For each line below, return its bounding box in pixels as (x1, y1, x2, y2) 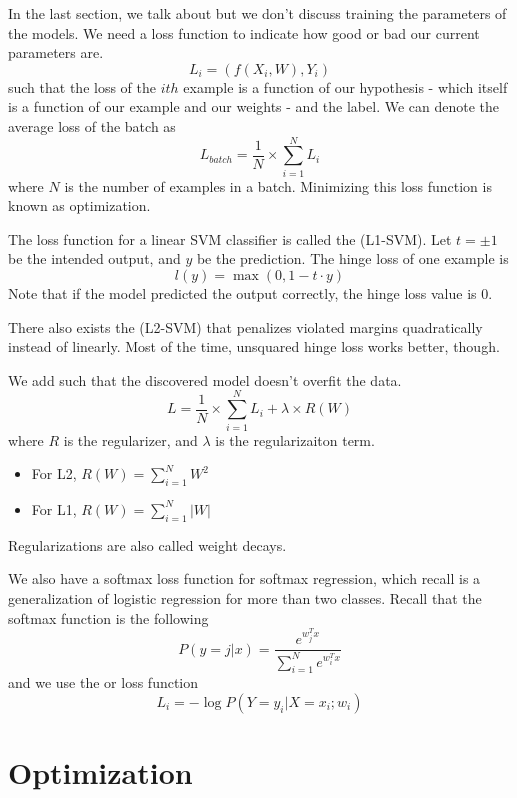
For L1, (31, 498, 77, 519)
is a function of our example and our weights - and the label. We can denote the (8, 96, 500, 117)
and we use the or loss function (8, 672, 199, 693)
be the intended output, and (8, 248, 181, 269)
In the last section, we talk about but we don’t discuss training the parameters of (8, 3, 507, 23)
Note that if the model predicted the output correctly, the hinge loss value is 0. (8, 283, 493, 304)
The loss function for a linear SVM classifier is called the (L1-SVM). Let (8, 228, 452, 249)
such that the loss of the (8, 76, 156, 97)
